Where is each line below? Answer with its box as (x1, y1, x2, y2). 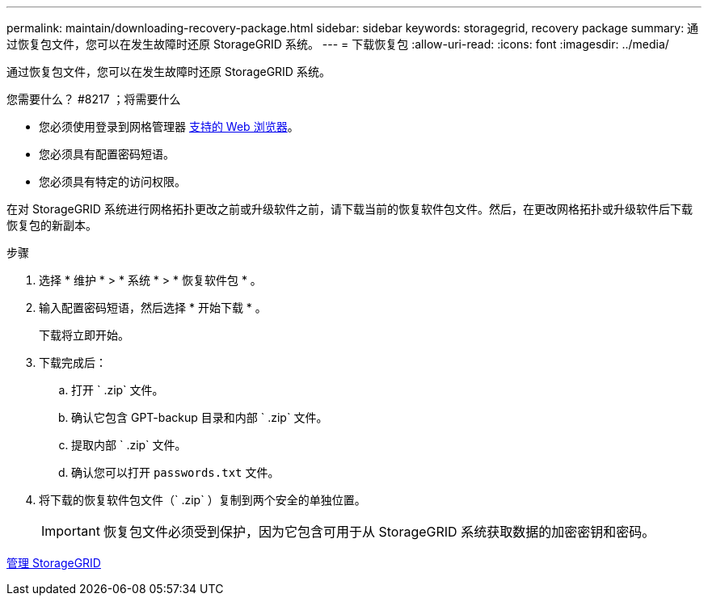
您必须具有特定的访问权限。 (39, 175, 186, 188)
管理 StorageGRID (6, 556, 101, 570)
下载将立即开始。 (39, 328, 129, 342)
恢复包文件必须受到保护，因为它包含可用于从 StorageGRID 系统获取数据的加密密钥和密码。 (103, 524, 655, 540)
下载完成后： (39, 356, 107, 369)
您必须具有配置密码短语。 (39, 147, 175, 161)
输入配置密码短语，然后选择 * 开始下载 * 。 (39, 301, 267, 314)
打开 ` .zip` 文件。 (71, 383, 164, 397)
